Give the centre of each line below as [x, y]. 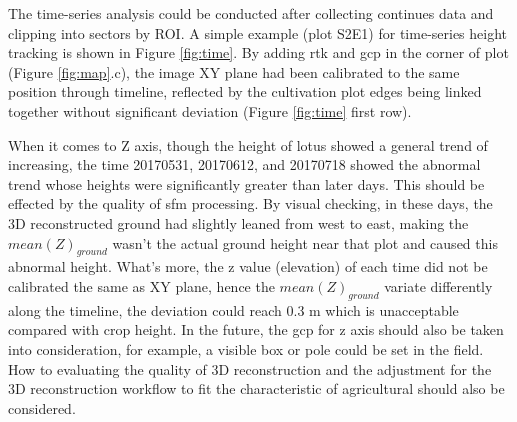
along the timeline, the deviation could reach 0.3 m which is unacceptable [233, 309]
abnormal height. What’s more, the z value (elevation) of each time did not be [248, 266]
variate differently [438, 285]
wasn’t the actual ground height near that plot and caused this [305, 242]
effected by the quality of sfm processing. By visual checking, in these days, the [250, 203]
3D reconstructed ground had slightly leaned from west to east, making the [238, 222]
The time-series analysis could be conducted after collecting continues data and [251, 13]
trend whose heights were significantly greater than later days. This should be [246, 183]
